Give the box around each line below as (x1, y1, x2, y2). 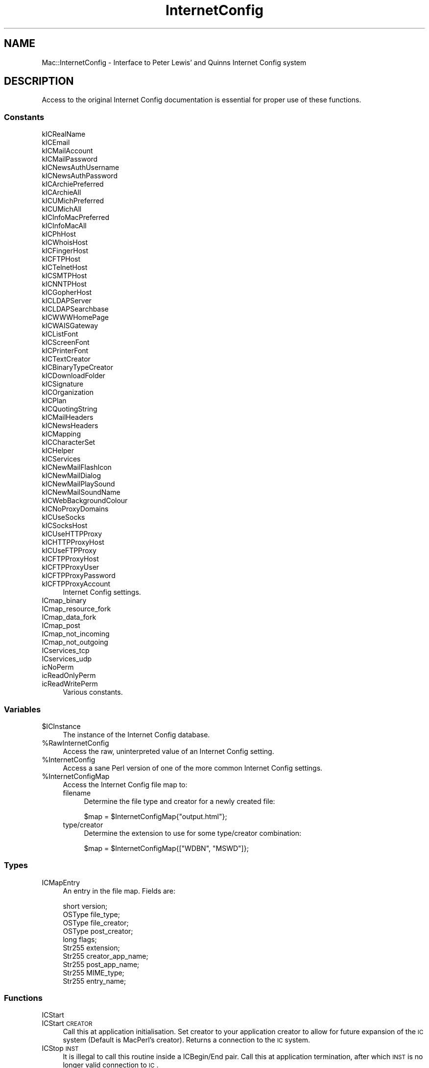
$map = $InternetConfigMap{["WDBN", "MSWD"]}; (84, 844, 249, 852)
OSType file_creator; (63, 918, 129, 927)
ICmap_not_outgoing (42, 638, 108, 647)
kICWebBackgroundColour (42, 496, 128, 505)
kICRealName (42, 130, 86, 139)
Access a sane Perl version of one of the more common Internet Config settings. (63, 763, 323, 772)
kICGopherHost (42, 288, 92, 297)
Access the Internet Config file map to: (63, 780, 188, 789)
